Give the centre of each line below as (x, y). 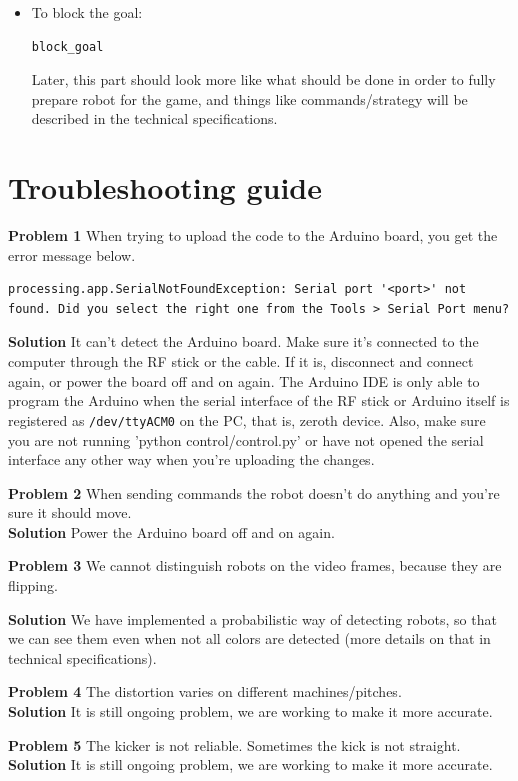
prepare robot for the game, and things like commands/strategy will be (249, 98)
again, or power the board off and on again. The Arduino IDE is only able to (244, 380)
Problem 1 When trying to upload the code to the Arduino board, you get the (253, 235)
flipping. (33, 585)
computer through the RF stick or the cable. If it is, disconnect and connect (241, 361)
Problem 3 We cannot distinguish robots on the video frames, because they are (255, 565)
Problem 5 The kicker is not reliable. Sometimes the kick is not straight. (234, 744)
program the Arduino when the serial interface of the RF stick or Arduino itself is (259, 400)
